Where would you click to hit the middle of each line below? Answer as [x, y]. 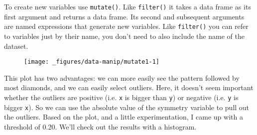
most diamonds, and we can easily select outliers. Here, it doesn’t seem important [129, 87]
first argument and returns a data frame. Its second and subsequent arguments [124, 16]
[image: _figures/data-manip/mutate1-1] [92, 62]
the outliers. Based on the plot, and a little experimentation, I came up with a [124, 117]
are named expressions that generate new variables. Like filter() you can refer [126, 26]
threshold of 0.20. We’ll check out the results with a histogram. [100, 126]
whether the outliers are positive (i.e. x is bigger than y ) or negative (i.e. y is [121, 97]
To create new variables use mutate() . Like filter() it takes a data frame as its [128, 6]
